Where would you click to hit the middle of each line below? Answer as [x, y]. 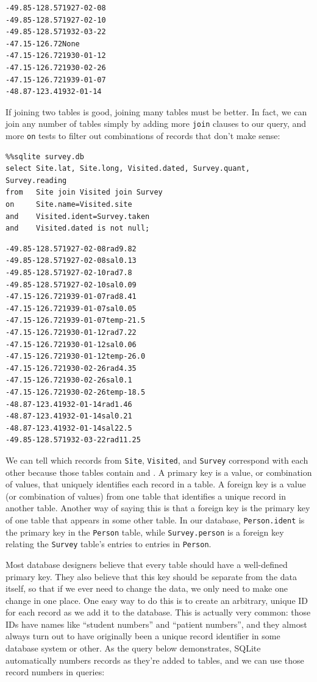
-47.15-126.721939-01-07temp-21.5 [76, 321]
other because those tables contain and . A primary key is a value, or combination [159, 472]
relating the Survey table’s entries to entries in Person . [109, 544]
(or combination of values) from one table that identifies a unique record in [146, 496]
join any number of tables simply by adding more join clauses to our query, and [156, 124]
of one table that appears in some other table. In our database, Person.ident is [155, 519]
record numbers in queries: [55, 672]
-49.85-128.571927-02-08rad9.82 [71, 249]
